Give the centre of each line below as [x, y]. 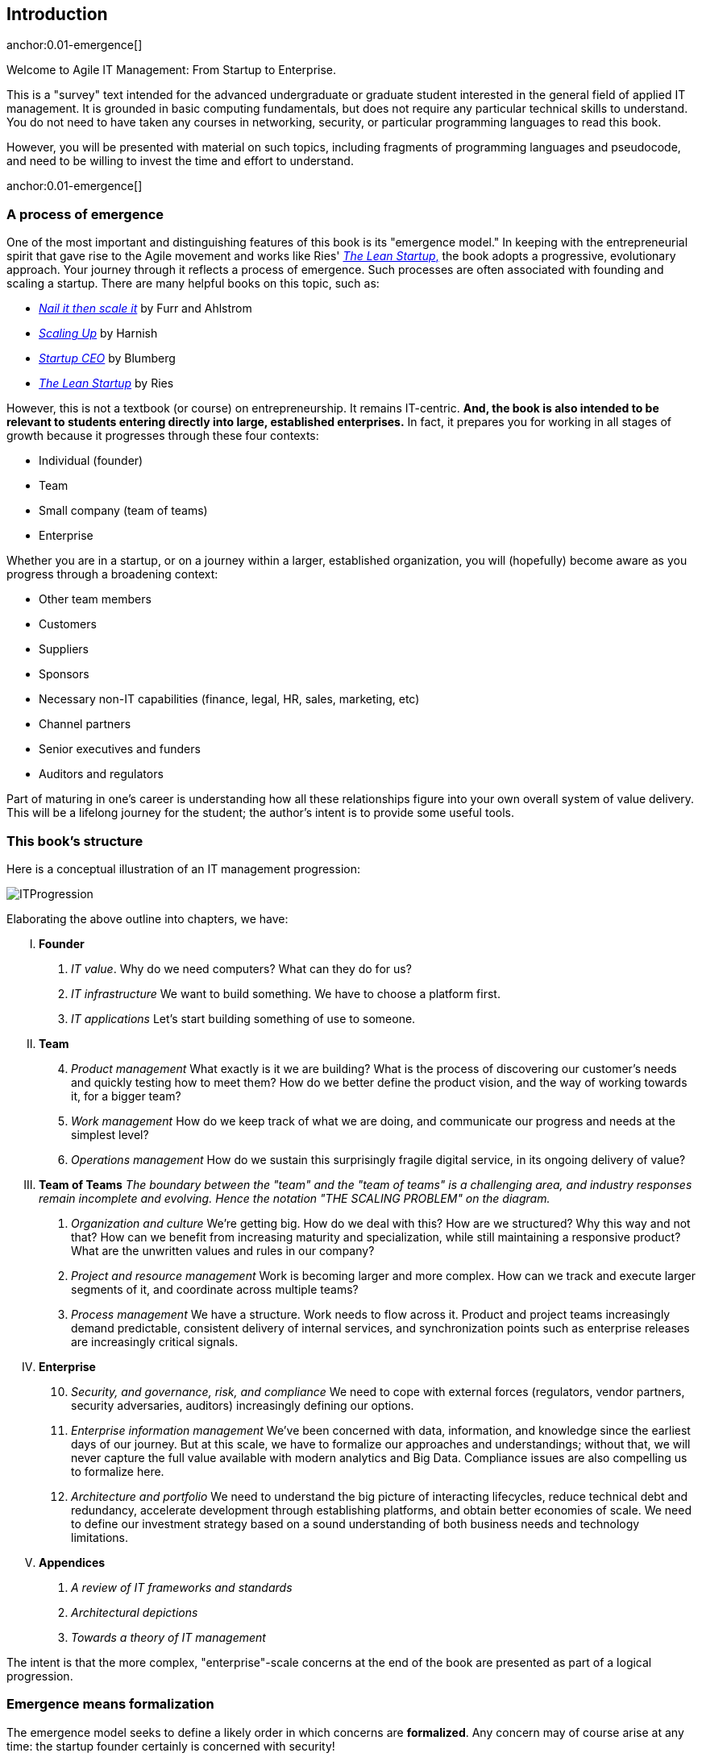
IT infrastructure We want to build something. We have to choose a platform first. [286, 993]
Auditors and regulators [101, 774]
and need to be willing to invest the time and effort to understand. [180, 161]
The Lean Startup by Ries [106, 383]
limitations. [100, 1537]
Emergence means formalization [110, 1704]
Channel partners [85, 724]
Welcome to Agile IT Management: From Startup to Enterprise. [172, 70]
